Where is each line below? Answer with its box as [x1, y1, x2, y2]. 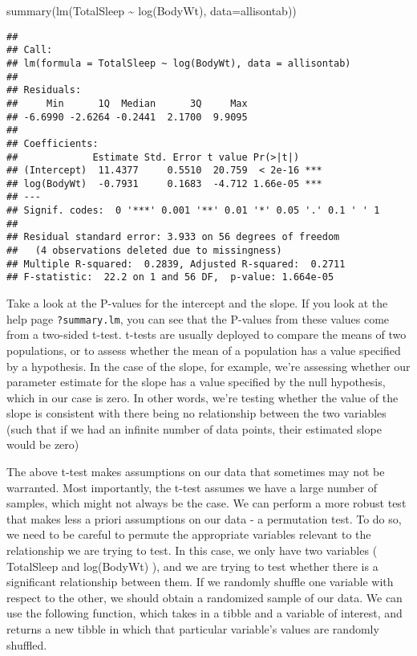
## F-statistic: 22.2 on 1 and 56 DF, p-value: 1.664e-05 [6, 271, 334, 283]
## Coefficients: [6, 137, 99, 149]
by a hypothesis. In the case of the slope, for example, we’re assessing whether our [6, 357, 411, 374]
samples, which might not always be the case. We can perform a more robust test [6, 495, 407, 511]
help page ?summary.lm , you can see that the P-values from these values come [6, 310, 390, 327]
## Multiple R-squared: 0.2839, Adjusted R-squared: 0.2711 [6, 258, 346, 270]
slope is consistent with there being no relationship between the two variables [6, 405, 387, 422]
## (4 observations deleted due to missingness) [6, 245, 282, 257]
